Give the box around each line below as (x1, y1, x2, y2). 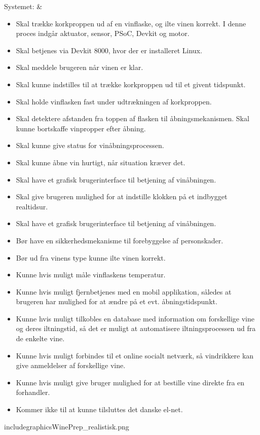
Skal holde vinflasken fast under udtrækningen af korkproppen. (16, 96, 212, 106)
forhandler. (16, 387, 50, 397)
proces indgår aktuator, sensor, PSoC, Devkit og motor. (16, 28, 190, 39)
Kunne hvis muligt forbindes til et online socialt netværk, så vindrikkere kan (16, 350, 254, 360)
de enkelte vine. (16, 333, 65, 344)
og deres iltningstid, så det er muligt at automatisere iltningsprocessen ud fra (16, 323, 256, 334)
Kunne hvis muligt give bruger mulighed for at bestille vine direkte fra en (16, 377, 245, 387)
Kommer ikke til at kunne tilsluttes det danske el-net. (16, 404, 183, 415)
